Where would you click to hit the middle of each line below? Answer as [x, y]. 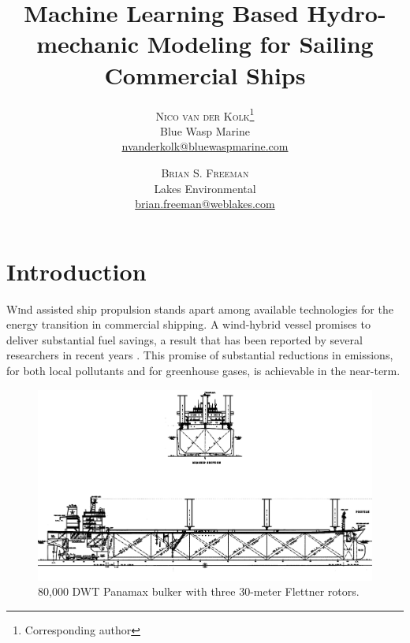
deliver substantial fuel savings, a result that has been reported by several [184, 339]
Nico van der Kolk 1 [205, 114]
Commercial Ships [205, 74]
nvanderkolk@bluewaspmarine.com [205, 146]
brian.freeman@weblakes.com [205, 204]
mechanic [88, 44]
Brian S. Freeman [205, 172]
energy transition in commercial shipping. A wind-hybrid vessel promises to [188, 324]
